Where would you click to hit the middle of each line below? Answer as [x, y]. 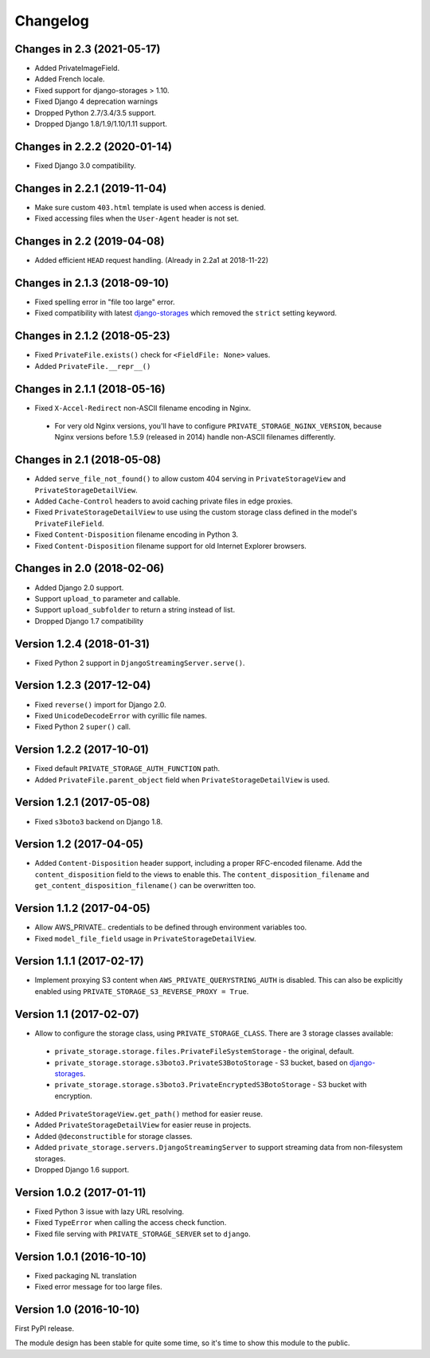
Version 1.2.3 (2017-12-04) [83, 685]
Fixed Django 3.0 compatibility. [86, 165]
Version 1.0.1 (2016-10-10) [80, 1256]
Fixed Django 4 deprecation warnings [96, 102]
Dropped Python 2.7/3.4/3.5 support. [96, 112]
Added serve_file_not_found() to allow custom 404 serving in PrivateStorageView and [190, 479]
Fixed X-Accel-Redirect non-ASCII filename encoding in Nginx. [143, 408]
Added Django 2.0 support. [79, 587]
